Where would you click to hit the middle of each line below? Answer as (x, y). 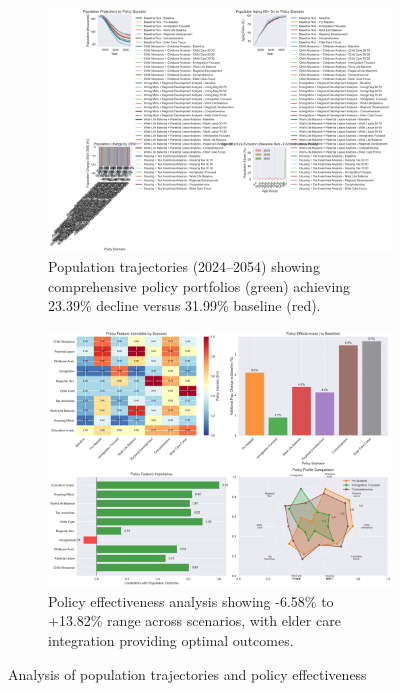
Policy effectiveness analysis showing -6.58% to (191, 600)
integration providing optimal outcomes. (171, 640)
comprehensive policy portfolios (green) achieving (199, 285)
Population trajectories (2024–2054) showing (184, 266)
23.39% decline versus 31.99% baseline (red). (184, 305)
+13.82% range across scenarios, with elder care (194, 620)
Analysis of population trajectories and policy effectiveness (187, 673)
